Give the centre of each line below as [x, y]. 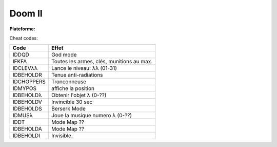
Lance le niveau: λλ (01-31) [84, 68]
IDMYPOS [25, 88]
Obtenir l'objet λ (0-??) [79, 95]
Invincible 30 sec [72, 102]
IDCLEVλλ [25, 68]
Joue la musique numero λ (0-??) [92, 116]
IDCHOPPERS [29, 82]
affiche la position [73, 88]
